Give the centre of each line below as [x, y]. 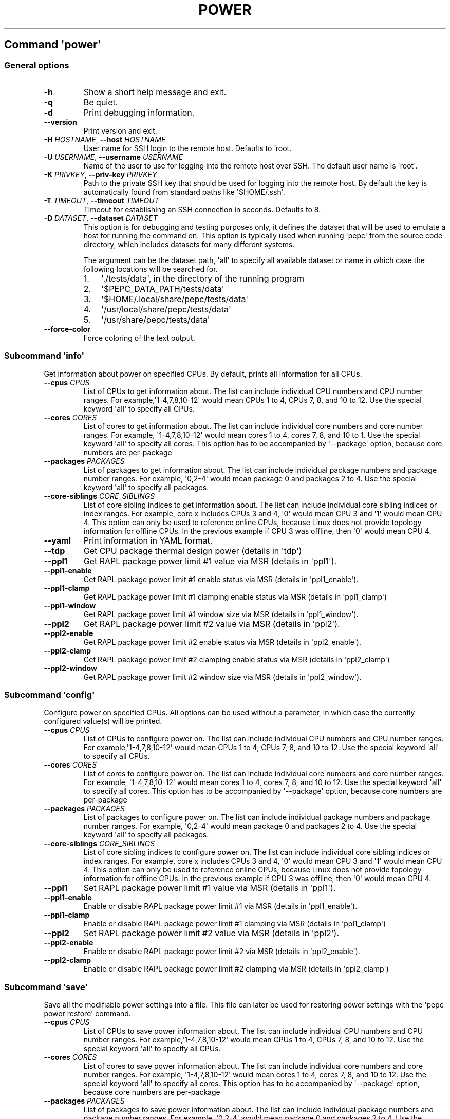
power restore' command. [87, 1014]
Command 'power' [53, 45]
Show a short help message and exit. [155, 92]
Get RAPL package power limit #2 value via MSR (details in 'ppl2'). [212, 623]
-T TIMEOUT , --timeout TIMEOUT [101, 200]
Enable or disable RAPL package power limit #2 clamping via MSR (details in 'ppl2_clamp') [236, 969]
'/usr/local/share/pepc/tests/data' [166, 309]
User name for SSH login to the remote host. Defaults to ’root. [188, 148]
